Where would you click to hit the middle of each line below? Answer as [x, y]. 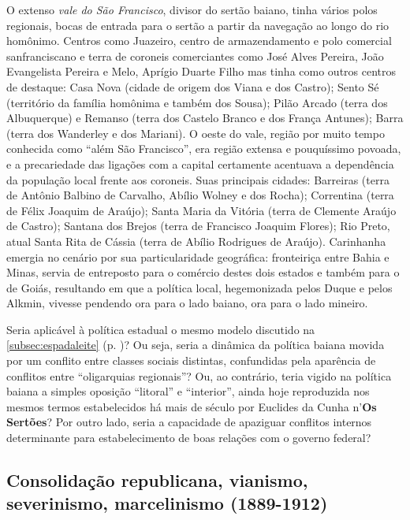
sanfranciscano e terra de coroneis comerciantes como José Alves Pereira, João [195, 56]
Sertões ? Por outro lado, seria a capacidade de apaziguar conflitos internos [189, 422]
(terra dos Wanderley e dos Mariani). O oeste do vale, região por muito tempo [196, 133]
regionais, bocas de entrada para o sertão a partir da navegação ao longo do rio [198, 25]
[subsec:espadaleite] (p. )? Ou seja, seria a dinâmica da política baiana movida [196, 345]
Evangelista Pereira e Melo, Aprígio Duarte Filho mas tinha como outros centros [201, 71]
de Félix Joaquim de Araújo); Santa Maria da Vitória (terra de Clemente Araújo [201, 210]
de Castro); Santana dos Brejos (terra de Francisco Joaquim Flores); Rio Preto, [198, 226]
